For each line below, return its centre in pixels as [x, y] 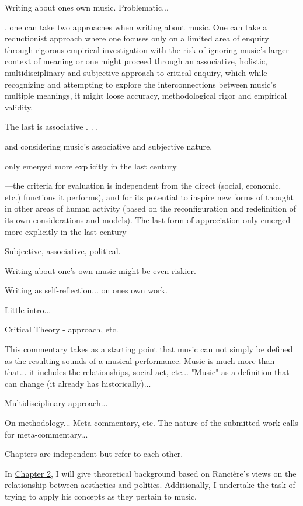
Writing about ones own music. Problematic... [87, 7]
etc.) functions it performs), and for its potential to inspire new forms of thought [149, 197]
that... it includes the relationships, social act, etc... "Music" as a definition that [147, 372]
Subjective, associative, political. [63, 251]
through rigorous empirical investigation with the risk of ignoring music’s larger [147, 49]
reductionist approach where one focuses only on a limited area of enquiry [137, 38]
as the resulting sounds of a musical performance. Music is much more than [140, 360]
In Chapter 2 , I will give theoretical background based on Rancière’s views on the [151, 473]
